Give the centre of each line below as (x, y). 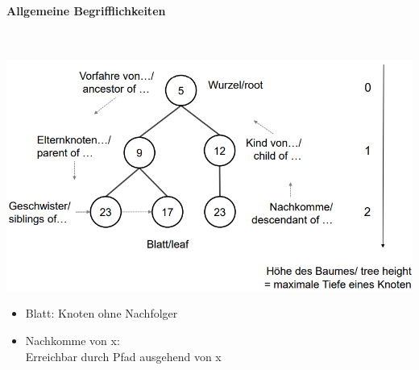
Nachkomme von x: (73, 341)
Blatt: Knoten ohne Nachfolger (102, 313)
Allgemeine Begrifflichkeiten (86, 10)
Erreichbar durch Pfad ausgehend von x (123, 356)
